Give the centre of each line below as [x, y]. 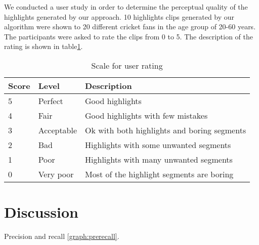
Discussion [41, 212]
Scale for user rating [127, 65]
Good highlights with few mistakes [146, 115]
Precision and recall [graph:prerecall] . [62, 236]
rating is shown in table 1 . [44, 46]
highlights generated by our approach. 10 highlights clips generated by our [119, 16]
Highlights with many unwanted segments [159, 159]
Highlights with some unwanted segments [158, 144]
